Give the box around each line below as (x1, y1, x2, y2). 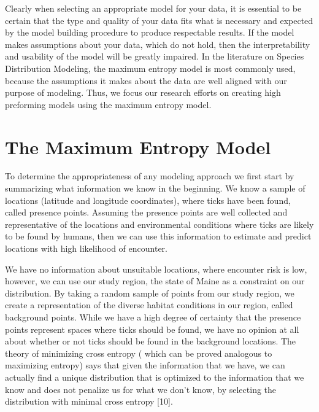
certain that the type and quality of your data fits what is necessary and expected (5, 14, 313, 26)
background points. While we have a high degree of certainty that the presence (5, 311, 301, 323)
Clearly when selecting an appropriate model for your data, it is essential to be (5, 2, 302, 14)
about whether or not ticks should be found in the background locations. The (5, 335, 296, 348)
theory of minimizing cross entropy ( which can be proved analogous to (5, 346, 272, 359)
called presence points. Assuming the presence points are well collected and (5, 206, 288, 219)
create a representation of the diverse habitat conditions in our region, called (5, 298, 293, 311)
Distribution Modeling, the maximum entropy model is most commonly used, (5, 61, 296, 74)
